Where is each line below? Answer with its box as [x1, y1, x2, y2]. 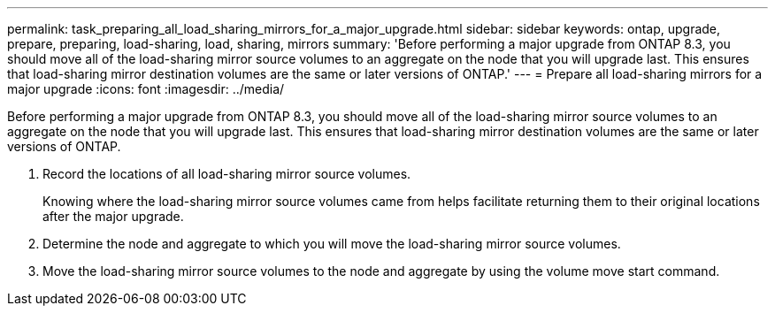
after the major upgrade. [42, 209, 184, 224]
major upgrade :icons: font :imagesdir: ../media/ [7, 81, 285, 96]
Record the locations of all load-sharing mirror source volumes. [42, 166, 411, 181]
